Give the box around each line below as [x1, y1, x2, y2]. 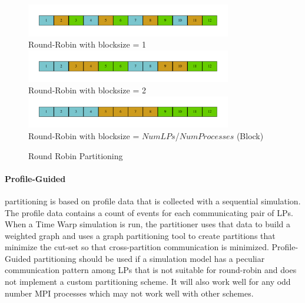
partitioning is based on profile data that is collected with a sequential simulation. [5, 194, 301, 207]
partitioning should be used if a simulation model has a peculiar [34, 252, 265, 264]
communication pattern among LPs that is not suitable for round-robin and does [5, 264, 297, 276]
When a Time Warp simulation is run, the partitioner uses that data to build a [5, 218, 291, 230]
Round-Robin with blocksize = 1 [28, 38, 146, 51]
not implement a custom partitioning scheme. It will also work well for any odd [5, 275, 291, 288]
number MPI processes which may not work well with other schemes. [5, 287, 254, 299]
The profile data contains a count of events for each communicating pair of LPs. [5, 206, 293, 218]
